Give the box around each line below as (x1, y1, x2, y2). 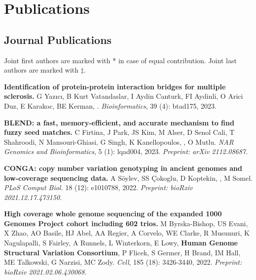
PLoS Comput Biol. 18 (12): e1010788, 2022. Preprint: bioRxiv (4, 182, 193, 193)
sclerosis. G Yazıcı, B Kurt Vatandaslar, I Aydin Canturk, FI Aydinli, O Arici (4, 91, 243, 101)
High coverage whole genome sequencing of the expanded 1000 (4, 208, 222, 219)
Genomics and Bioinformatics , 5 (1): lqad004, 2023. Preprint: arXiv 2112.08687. (4, 146, 248, 157)
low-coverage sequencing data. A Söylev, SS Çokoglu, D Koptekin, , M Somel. (4, 172, 253, 183)
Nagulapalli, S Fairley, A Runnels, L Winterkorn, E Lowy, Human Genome (4, 238, 238, 248)
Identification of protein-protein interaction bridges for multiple (4, 81, 226, 91)
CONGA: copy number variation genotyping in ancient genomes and (4, 162, 242, 173)
